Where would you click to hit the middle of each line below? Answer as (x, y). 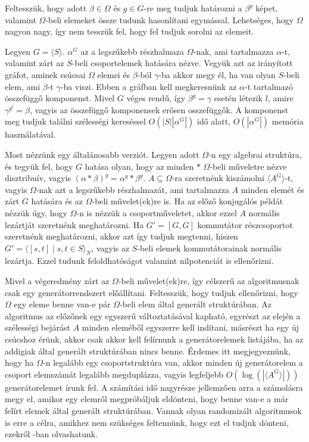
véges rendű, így (156, 98)
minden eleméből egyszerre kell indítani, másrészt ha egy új (191, 327)
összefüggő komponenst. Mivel (60, 98)
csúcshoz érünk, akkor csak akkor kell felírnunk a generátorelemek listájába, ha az (154, 339)
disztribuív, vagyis (38, 178)
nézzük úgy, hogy (36, 212)
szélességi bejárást (38, 327)
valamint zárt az (35, 63)
